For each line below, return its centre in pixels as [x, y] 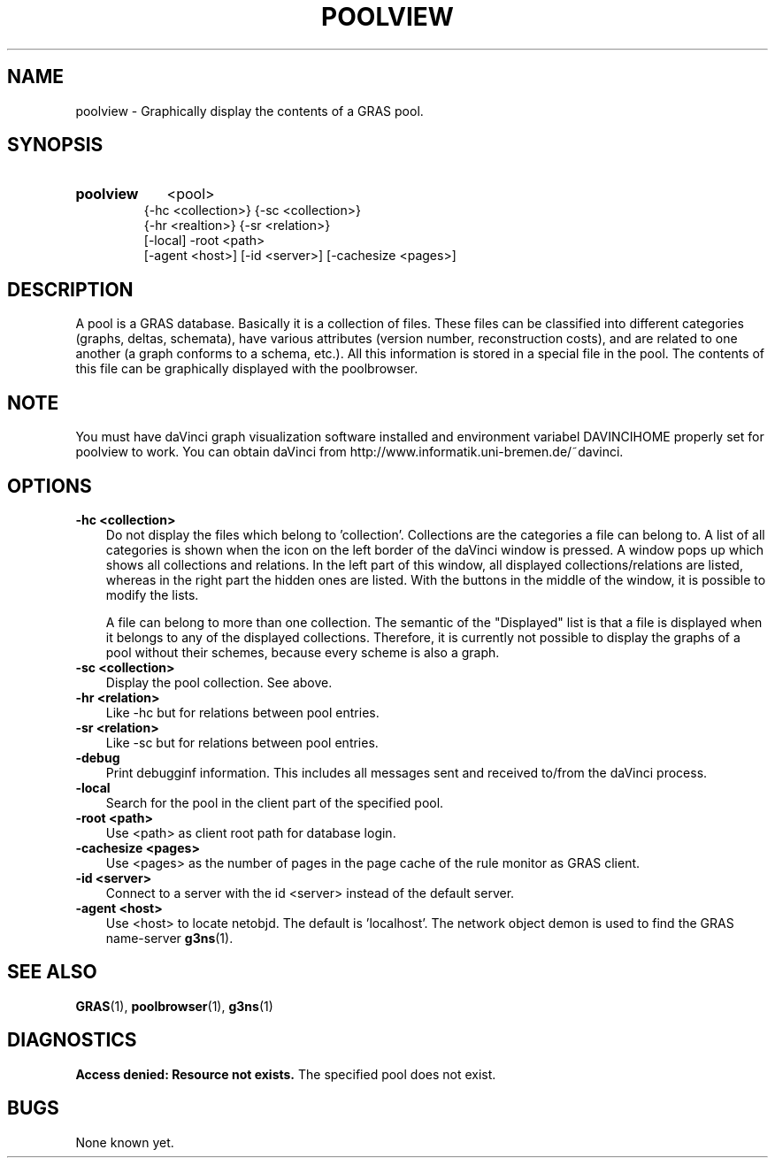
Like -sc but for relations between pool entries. [242, 742]
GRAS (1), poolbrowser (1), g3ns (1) [174, 1006]
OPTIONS [50, 486]
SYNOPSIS [55, 145]
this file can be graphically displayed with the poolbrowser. [247, 369]
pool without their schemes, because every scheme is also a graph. [303, 652]
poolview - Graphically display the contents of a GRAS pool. [249, 111]
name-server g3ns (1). [169, 938]
